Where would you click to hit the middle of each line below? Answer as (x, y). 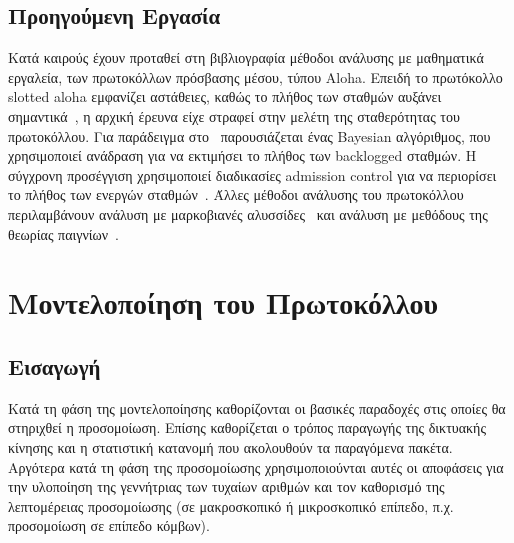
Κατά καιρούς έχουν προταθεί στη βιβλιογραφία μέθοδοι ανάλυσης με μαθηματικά (246, 57)
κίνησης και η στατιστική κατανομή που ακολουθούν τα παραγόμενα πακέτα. (230, 446)
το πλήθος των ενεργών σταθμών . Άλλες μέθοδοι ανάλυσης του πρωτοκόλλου (236, 194)
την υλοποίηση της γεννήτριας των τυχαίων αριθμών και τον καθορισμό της (226, 486)
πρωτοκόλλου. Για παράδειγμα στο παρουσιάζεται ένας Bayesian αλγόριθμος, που (249, 135)
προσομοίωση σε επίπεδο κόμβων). (109, 525)
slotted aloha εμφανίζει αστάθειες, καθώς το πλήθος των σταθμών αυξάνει (225, 96)
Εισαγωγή (54, 365)
